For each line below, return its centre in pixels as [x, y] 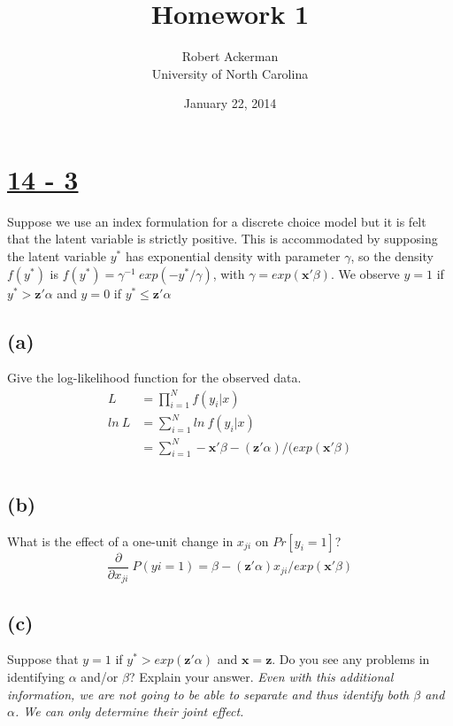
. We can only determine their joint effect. [129, 711]
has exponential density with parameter [233, 256]
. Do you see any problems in [351, 659]
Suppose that [43, 659]
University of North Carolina [230, 73]
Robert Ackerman [230, 56]
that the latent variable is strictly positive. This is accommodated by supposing [223, 239]
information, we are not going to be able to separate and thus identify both [208, 694]
